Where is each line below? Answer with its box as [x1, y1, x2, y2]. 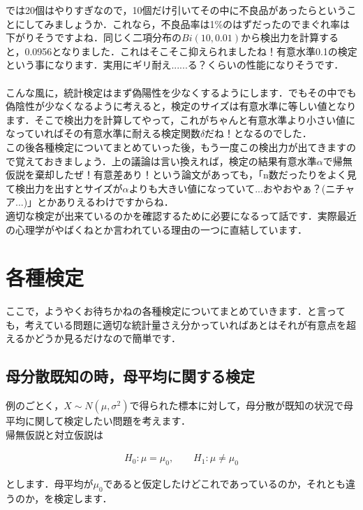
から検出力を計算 [241, 30, 320, 45]
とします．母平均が [6, 476, 94, 491]
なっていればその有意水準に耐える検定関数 [6, 126, 200, 141]
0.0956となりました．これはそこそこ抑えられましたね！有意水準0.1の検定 [24, 43, 357, 58]
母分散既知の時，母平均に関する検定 [6, 365, 255, 387]
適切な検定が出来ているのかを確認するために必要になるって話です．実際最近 [6, 208, 357, 222]
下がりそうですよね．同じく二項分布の [6, 30, 181, 45]
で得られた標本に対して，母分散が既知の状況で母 [129, 398, 354, 413]
